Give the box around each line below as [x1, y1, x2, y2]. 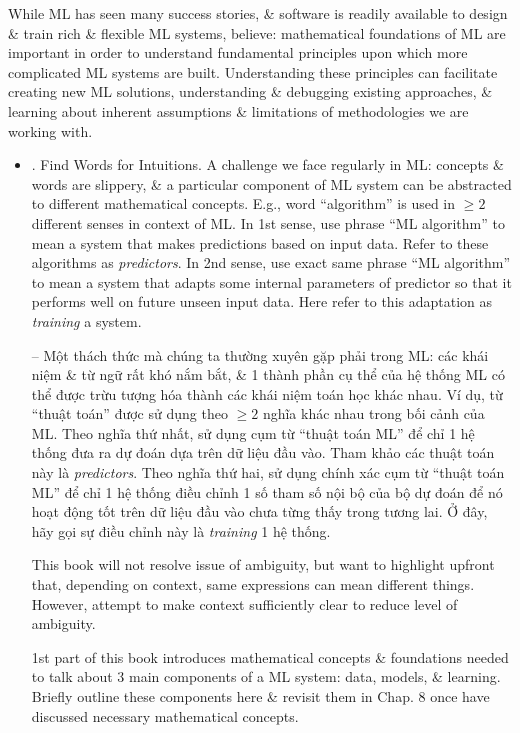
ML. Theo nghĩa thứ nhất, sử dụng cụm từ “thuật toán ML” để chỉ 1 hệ [31, 422, 475, 443]
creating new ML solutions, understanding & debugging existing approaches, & [8, 81, 493, 102]
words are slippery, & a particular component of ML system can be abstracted [31, 173, 512, 194]
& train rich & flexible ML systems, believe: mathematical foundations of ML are [8, 22, 506, 43]
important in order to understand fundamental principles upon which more [8, 42, 468, 63]
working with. [8, 120, 93, 141]
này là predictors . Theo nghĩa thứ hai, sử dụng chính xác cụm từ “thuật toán [31, 462, 505, 483]
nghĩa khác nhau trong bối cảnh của [262, 403, 485, 424]
